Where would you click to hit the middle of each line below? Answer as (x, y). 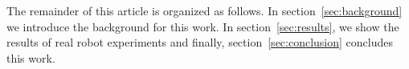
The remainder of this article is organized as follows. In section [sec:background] (204, 10)
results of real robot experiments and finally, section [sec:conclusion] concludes (200, 42)
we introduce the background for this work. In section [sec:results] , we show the (203, 26)
